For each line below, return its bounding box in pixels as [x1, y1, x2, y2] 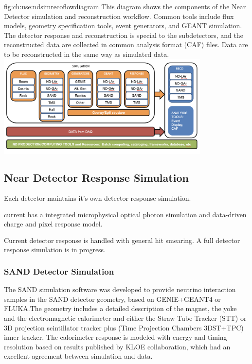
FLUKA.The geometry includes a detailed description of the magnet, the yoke [4, 303, 237, 313]
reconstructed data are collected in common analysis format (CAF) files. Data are [4, 39, 248, 50]
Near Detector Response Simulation [4, 170, 189, 185]
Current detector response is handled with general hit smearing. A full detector [4, 235, 240, 245]
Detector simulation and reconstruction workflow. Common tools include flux [4, 11, 234, 21]
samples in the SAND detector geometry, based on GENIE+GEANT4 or [4, 294, 221, 304]
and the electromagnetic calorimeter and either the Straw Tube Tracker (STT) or [4, 313, 247, 323]
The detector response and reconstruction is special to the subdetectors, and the [4, 30, 243, 40]
